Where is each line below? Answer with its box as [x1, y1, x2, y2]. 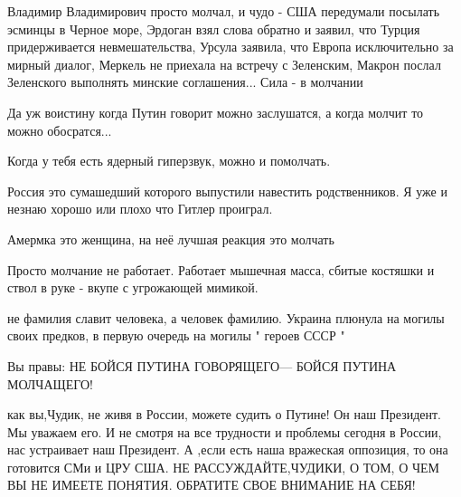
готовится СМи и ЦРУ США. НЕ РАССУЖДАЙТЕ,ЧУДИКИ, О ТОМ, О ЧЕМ [7, 457, 440, 476]
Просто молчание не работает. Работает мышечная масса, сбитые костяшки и [7, 260, 435, 279]
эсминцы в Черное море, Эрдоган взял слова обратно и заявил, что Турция [7, 19, 420, 38]
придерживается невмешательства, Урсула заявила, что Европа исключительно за [7, 37, 454, 56]
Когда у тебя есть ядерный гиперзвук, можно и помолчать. [7, 151, 331, 170]
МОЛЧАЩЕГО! [7, 374, 93, 393]
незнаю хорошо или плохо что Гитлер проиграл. [7, 199, 273, 218]
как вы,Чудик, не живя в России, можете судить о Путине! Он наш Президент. [7, 405, 441, 424]
